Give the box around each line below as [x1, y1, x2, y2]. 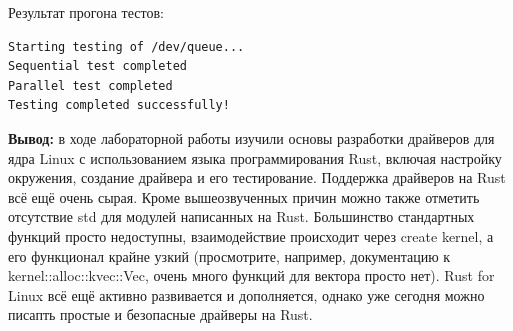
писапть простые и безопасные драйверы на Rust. [8, 304, 313, 325]
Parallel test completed [8, 78, 173, 93]
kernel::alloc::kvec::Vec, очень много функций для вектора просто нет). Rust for [8, 265, 495, 286]
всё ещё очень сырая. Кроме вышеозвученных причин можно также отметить [8, 186, 480, 207]
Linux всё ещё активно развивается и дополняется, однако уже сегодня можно [8, 284, 485, 305]
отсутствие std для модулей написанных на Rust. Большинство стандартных [8, 206, 475, 227]
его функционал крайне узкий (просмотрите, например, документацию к [8, 245, 451, 266]
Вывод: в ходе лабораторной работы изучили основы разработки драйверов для [8, 127, 495, 148]
